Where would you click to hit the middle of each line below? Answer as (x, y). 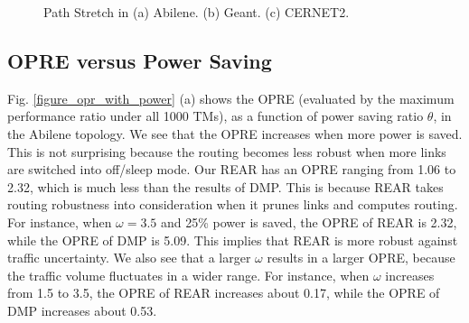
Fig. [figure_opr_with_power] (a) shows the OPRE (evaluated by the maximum (231, 98)
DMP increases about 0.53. (82, 310)
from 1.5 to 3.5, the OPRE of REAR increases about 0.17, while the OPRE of (224, 293)
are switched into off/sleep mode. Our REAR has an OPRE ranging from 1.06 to (232, 169)
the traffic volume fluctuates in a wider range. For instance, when (188, 275)
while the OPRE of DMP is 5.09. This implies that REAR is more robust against (233, 240)
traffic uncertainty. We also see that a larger (129, 258)
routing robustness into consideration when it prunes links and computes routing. (233, 204)
